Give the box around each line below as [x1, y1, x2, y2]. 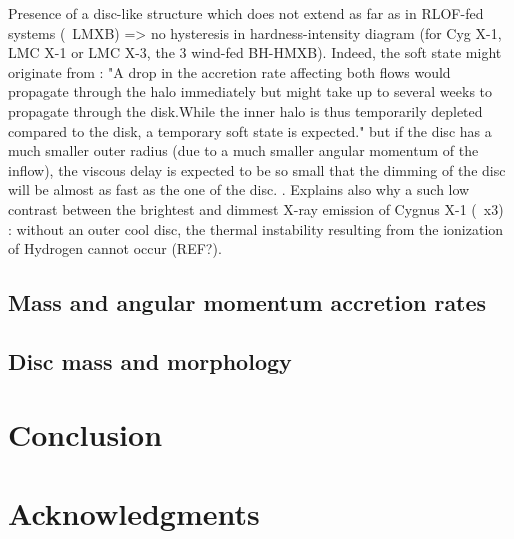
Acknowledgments [8, 492, 260, 533]
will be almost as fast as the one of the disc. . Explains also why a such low [8, 179, 470, 200]
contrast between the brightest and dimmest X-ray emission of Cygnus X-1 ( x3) [8, 198, 504, 219]
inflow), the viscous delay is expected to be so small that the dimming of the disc [8, 159, 506, 180]
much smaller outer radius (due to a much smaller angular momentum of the [8, 140, 479, 161]
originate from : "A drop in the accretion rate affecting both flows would [8, 61, 451, 82]
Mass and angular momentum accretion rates [8, 287, 487, 318]
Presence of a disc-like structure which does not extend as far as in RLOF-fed [8, 3, 484, 23]
